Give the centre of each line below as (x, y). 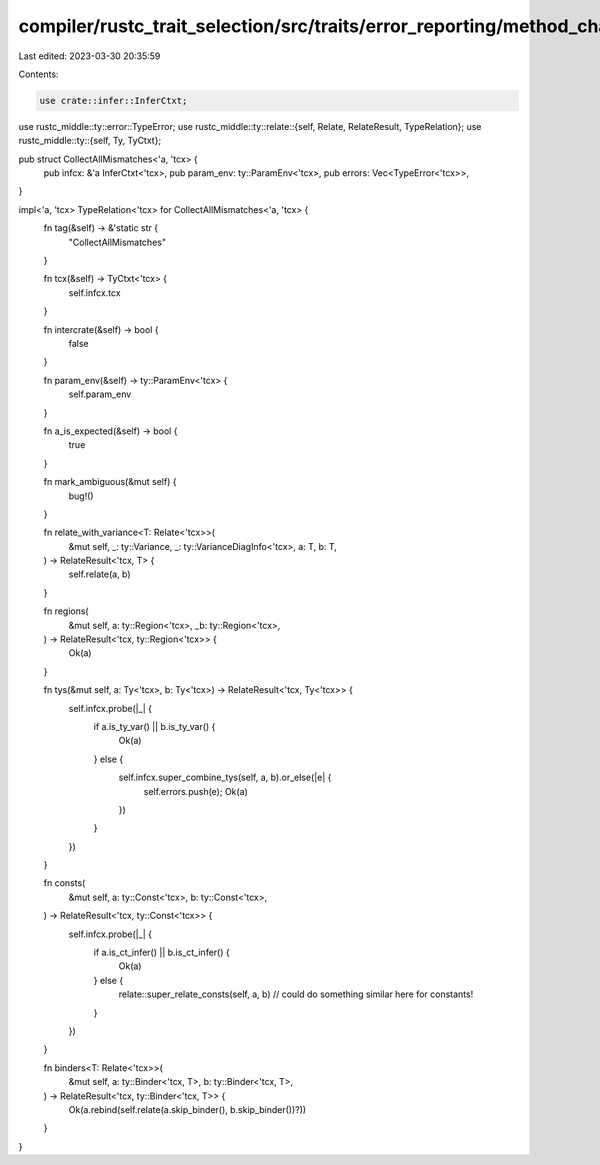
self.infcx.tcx (94, 292)
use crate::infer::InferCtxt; (113, 100)
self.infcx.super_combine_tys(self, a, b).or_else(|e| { (225, 777)
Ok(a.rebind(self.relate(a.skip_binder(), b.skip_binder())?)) (187, 1109)
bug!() (81, 496)
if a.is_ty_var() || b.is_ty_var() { (154, 726)
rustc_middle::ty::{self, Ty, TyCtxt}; (90, 141)
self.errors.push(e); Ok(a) (196, 791)
